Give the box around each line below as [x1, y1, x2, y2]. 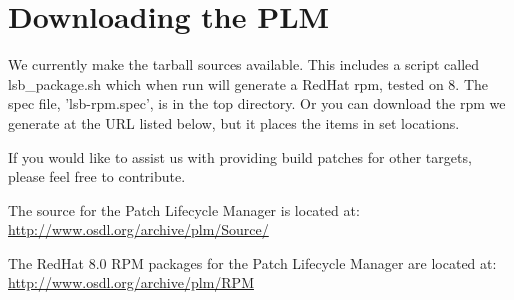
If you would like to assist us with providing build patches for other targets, [8, 146, 472, 167]
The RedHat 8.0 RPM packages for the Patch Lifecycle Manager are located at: [8, 252, 497, 273]
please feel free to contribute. [8, 166, 186, 187]
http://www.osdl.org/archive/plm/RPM [8, 272, 254, 293]
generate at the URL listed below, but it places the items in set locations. [8, 112, 460, 133]
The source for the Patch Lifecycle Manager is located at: [8, 199, 360, 220]
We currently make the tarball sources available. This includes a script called [8, 54, 480, 75]
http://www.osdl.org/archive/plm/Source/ [8, 219, 269, 240]
